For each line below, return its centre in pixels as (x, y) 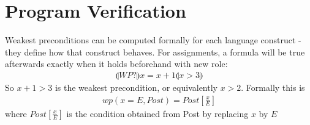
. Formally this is (273, 87)
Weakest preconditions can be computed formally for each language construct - (153, 40)
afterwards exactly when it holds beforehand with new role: (116, 64)
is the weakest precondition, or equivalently (136, 87)
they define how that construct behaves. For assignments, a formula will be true (155, 52)
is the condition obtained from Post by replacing (157, 113)
